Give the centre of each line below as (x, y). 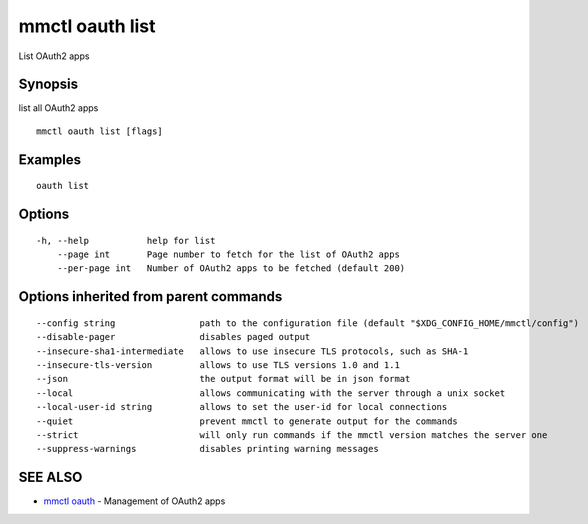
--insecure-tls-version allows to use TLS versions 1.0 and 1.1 (218, 365)
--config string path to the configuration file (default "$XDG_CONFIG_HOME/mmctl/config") (308, 323)
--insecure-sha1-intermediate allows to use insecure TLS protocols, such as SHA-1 (252, 351)
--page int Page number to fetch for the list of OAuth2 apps (228, 254)
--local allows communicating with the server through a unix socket (271, 393)
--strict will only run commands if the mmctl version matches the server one (292, 434)
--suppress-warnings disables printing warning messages (207, 449)
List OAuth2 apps (54, 56)
